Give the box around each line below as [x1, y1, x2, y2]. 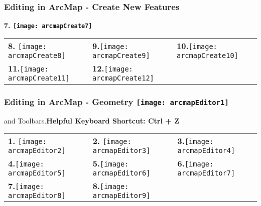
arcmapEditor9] [92, 191, 151, 200]
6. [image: [177, 157, 214, 169]
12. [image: [92, 62, 133, 74]
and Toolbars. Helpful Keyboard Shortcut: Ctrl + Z [4, 115, 180, 125]
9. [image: [92, 39, 128, 51]
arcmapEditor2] [8, 146, 66, 155]
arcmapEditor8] [8, 191, 66, 200]
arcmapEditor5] [8, 169, 66, 177]
